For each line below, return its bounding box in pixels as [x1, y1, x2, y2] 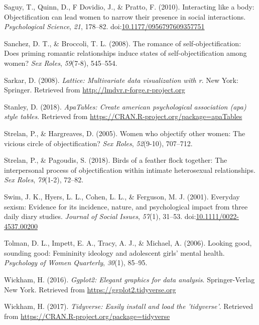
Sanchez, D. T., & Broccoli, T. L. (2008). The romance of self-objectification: [4, 38, 241, 48]
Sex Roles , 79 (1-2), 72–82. [4, 174, 84, 185]
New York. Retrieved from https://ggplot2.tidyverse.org [4, 284, 176, 294]
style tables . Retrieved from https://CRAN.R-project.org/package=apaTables [4, 111, 242, 122]
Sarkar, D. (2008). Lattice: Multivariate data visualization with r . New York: [4, 74, 238, 85]
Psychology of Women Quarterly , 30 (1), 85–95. [4, 257, 148, 268]
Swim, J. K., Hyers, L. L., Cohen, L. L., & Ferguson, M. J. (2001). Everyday [4, 191, 240, 201]
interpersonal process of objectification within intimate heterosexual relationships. [4, 164, 255, 175]
